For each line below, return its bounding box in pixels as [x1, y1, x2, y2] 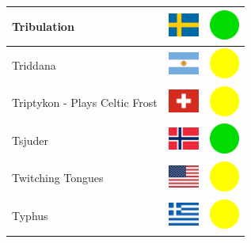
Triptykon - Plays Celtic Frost [12, 94, 158, 111]
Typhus [12, 207, 48, 224]
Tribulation [12, 17, 74, 34]
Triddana [12, 56, 56, 73]
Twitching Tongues [12, 169, 104, 186]
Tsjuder [12, 131, 49, 148]
